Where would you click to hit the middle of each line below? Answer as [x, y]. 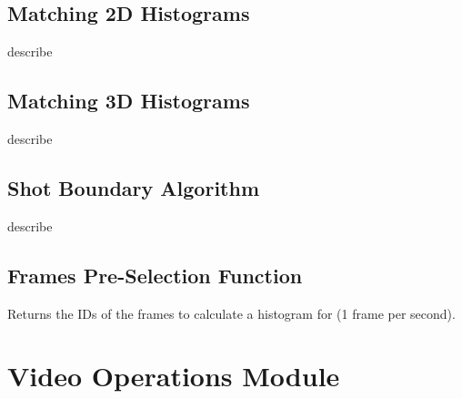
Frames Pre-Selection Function [155, 275]
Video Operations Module [174, 376]
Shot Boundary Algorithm [134, 187]
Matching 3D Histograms [129, 101]
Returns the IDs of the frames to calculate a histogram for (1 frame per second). [231, 313]
